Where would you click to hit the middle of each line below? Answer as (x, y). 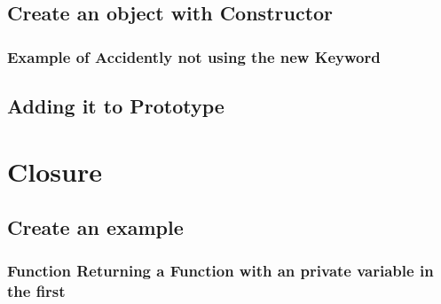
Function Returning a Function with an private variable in (220, 271)
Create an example (95, 227)
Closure (55, 171)
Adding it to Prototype (116, 106)
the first (36, 291)
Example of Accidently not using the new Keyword (194, 56)
